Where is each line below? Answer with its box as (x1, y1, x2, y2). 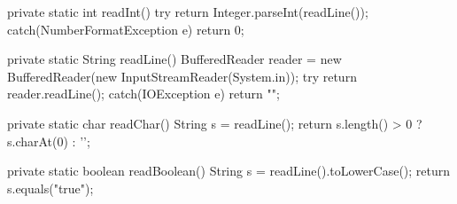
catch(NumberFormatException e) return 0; (7, 20, 244, 38)
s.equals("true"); (7, 178, 94, 197)
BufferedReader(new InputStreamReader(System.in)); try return (7, 67, 357, 85)
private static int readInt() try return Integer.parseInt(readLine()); (7, 3, 368, 20)
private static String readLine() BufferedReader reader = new (7, 50, 342, 68)
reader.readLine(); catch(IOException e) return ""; (7, 84, 280, 103)
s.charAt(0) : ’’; (7, 131, 90, 150)
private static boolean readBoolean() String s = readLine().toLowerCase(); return (7, 161, 451, 180)
